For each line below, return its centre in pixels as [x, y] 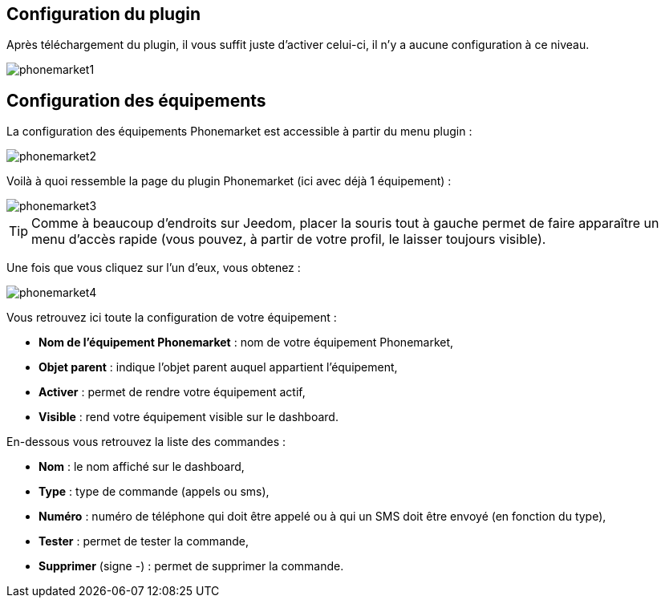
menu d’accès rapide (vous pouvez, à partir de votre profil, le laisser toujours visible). [289, 239]
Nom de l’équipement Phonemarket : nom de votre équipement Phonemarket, [246, 343]
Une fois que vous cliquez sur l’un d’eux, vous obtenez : [154, 268]
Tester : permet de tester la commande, [144, 541]
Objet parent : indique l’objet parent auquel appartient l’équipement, [218, 367]
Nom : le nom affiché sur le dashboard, [142, 467]
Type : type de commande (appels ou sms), [154, 492]
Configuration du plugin [104, 14]
